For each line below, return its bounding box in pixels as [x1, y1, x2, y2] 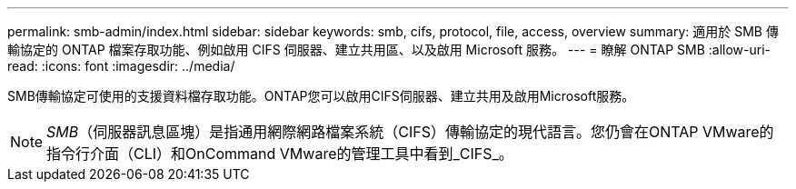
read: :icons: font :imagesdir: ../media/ [7, 58, 235, 74]
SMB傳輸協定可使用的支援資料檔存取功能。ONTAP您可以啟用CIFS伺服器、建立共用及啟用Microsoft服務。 [7, 88, 635, 104]
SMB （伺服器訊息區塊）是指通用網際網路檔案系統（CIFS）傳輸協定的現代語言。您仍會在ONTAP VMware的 [46, 123, 774, 141]
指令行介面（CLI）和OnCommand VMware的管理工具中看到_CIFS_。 [46, 144, 513, 163]
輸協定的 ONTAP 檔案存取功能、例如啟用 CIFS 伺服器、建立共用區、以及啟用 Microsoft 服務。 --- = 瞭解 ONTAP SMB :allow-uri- [7, 42, 771, 57]
